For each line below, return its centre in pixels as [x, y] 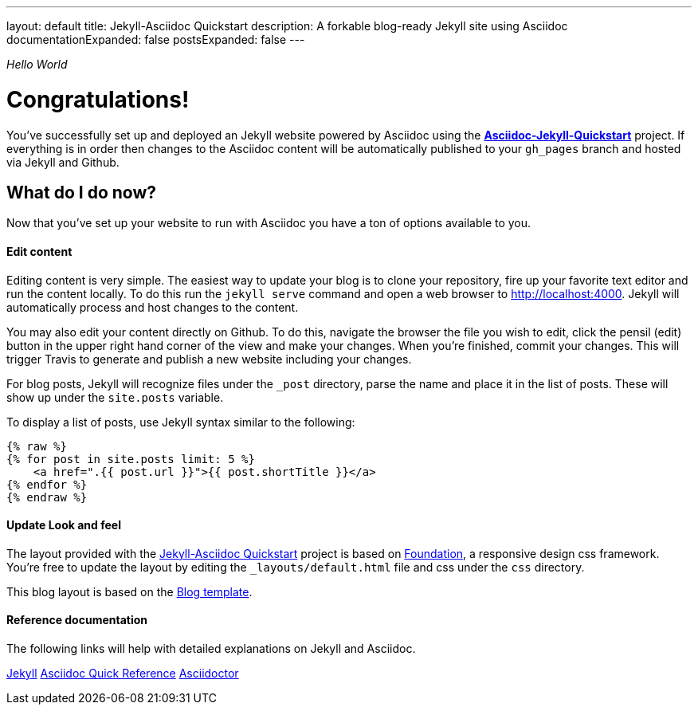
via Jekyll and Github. [63, 162]
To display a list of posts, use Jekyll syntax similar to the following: [181, 422]
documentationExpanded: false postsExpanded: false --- [156, 39]
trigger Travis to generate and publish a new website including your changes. [209, 359]
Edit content [39, 251]
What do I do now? [82, 192]
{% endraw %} [47, 497]
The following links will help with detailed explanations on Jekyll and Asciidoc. [211, 648]
